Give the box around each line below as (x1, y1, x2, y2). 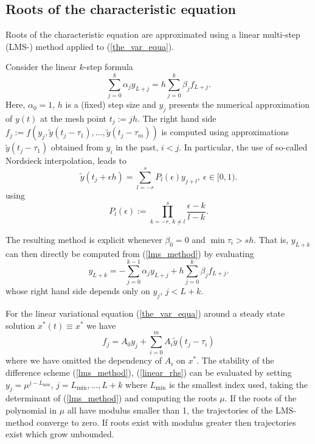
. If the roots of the (224, 392, 297, 404)
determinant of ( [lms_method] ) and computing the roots (5, 392, 217, 404)
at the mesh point (40, 111, 106, 124)
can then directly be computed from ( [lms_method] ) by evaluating (5, 247, 254, 259)
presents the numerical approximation (168, 98, 310, 111)
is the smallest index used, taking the (168, 378, 308, 390)
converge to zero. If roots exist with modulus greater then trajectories (36, 415, 296, 428)
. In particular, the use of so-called (179, 141, 308, 153)
